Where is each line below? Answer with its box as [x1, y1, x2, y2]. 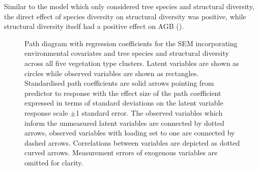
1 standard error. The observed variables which [75, 107, 223, 118]
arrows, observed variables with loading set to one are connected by [24, 127, 235, 138]
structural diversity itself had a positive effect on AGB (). [4, 21, 184, 31]
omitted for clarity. [24, 157, 83, 167]
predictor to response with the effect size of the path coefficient [24, 87, 221, 98]
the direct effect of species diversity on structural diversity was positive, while [4, 11, 246, 21]
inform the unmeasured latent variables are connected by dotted [24, 117, 224, 128]
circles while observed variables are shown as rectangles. [24, 67, 199, 78]
